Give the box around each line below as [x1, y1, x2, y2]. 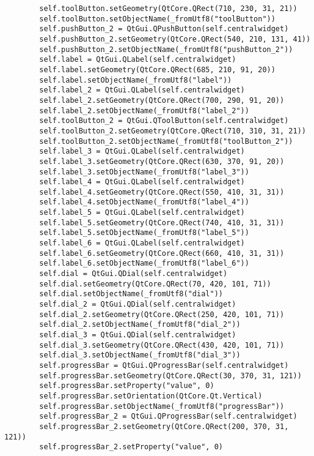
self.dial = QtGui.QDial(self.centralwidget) [39, 269, 228, 278]
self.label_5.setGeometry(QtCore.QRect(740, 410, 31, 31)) [39, 218, 285, 227]
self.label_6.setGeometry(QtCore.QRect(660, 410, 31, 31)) [39, 249, 285, 258]
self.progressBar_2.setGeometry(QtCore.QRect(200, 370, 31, [39, 422, 289, 431]
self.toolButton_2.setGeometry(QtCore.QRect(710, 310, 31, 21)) [39, 126, 306, 135]
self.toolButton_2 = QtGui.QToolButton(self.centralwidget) [39, 116, 289, 125]
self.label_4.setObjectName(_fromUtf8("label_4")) [39, 198, 249, 207]
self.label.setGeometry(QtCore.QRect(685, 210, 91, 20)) [39, 65, 276, 74]
